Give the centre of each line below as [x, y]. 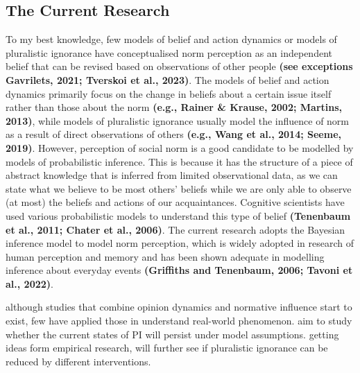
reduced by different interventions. [78, 361]
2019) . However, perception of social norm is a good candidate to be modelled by [180, 147]
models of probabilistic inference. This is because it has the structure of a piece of [179, 161]
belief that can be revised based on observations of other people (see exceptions [179, 66]
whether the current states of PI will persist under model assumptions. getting [172, 334]
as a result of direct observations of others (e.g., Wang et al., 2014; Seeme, [173, 134]
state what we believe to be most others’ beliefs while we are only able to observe [179, 188]
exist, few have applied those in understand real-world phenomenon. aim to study [179, 321]
